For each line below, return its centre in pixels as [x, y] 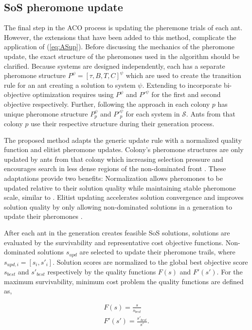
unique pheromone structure [46, 113]
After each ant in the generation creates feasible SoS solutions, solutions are [117, 232]
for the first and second [186, 94]
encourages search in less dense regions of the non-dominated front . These [115, 168]
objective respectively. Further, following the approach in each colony [107, 104]
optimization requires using [73, 94]
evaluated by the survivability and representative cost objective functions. [114, 242]
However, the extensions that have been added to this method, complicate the [120, 37]
